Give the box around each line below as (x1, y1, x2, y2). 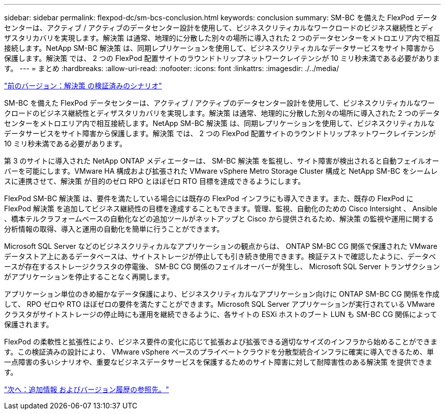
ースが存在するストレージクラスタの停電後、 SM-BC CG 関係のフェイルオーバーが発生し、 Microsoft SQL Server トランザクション (4, 262, 440, 271)
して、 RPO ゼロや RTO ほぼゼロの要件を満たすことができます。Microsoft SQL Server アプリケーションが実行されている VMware (4, 300, 435, 308)
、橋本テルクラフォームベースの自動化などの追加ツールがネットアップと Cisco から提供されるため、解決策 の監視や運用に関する (4, 214, 434, 223)
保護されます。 (4, 320, 53, 329)
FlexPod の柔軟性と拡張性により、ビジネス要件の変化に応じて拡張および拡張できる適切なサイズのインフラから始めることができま (4, 337, 437, 346)
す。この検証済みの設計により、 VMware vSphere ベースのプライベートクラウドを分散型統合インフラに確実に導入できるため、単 (4, 347, 434, 356)
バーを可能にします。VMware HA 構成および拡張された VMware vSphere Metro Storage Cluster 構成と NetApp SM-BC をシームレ (4, 167, 438, 175)
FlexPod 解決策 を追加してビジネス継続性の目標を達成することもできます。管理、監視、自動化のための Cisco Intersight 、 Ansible (4, 204, 437, 213)
